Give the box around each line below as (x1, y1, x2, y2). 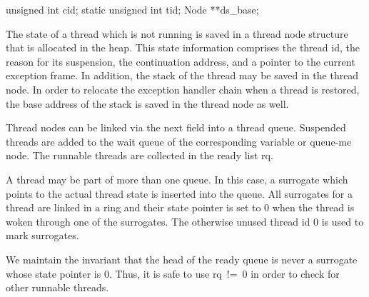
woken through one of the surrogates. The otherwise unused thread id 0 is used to (6, 213, 364, 228)
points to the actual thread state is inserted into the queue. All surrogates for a (6, 186, 353, 201)
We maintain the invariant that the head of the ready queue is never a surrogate (6, 251, 358, 266)
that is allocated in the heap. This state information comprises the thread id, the (6, 40, 360, 55)
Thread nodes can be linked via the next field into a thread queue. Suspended (6, 120, 346, 135)
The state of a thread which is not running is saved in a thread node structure (6, 26, 348, 41)
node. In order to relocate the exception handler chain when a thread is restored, (6, 81, 360, 96)
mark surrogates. (6, 228, 79, 243)
